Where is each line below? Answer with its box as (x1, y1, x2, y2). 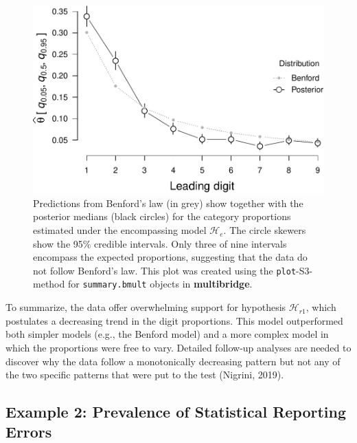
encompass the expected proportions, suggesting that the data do (33, 250, 308, 264)
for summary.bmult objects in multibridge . (67, 277, 253, 291)
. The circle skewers (223, 223, 306, 237)
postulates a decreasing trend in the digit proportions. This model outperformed (5, 313, 343, 327)
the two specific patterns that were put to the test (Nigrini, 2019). (5, 367, 284, 382)
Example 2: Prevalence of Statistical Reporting (5, 401, 347, 422)
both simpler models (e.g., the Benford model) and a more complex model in (5, 327, 329, 341)
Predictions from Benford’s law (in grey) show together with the (33, 195, 303, 210)
